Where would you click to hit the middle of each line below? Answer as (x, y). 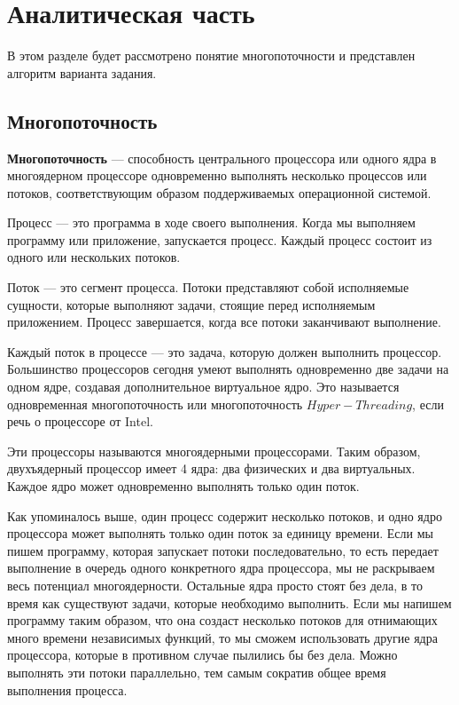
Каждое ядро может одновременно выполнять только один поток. (183, 486)
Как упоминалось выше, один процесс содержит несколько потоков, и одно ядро (225, 515)
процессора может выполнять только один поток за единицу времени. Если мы (220, 533)
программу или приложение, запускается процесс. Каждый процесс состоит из (220, 239)
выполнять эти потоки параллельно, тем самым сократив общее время (197, 672)
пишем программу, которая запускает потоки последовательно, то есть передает (223, 550)
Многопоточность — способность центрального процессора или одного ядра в (222, 158)
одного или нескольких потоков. (94, 257)
